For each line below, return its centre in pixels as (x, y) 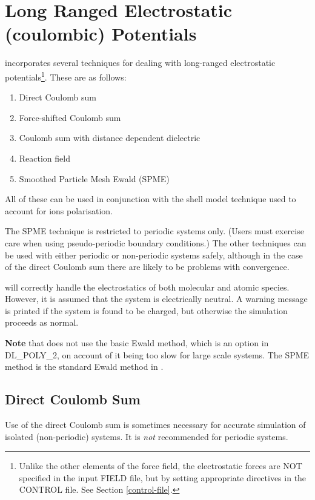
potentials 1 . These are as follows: (66, 76)
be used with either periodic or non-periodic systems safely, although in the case (154, 255)
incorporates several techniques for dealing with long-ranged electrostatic (140, 63)
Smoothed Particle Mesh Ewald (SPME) (94, 178)
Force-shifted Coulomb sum (70, 117)
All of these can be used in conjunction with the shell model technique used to (151, 199)
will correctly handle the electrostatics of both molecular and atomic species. (147, 287)
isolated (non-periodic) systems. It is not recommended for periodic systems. (147, 436)
